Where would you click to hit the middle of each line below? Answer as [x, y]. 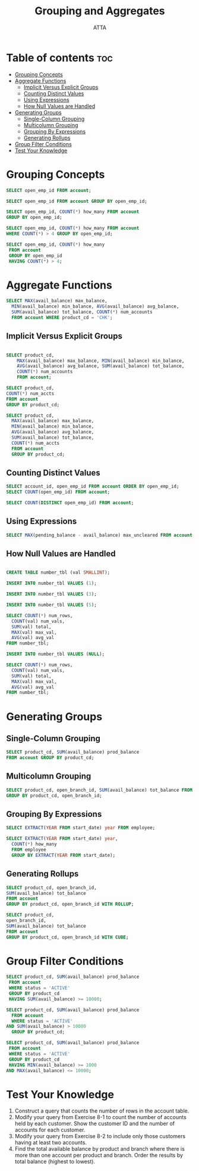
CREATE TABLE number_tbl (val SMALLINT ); [58, 573]
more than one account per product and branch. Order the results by [99, 1155]
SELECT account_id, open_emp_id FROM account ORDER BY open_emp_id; [93, 487]
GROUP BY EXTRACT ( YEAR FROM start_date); [64, 855]
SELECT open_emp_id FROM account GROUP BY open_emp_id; [77, 201]
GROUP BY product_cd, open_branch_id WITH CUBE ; [67, 937]
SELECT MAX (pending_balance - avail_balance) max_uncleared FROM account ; [101, 535]
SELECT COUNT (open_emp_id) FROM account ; [58, 492]
